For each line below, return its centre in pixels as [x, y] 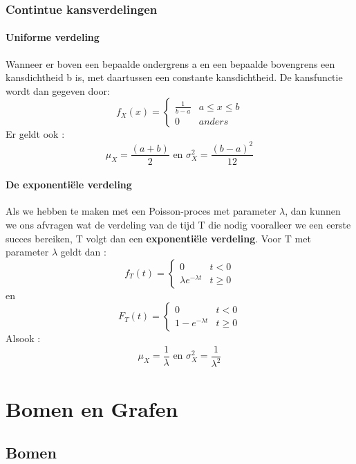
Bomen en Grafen [92, 408]
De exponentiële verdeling [69, 185]
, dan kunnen [313, 211]
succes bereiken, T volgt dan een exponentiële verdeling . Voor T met [158, 238]
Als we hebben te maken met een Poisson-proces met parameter [141, 211]
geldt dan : [83, 252]
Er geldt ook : [35, 134]
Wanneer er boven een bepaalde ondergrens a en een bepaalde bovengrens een [170, 63]
